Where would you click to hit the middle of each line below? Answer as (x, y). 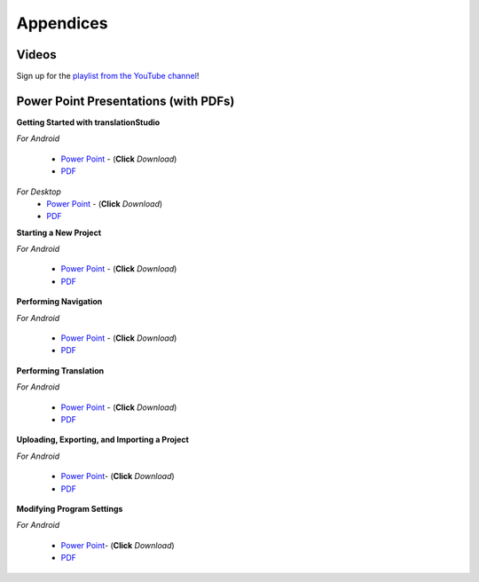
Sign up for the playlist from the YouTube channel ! (108, 76)
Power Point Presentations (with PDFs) (126, 101)
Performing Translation (60, 370)
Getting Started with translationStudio (88, 122)
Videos (36, 55)
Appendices (62, 23)
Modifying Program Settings (70, 508)
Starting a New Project (59, 232)
